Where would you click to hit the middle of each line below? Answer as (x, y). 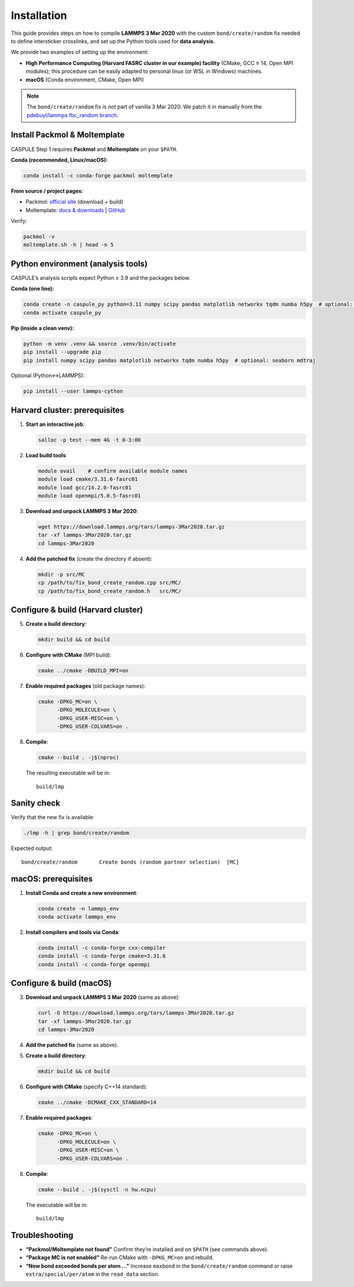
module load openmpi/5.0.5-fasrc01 (89, 496)
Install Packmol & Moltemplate (68, 135)
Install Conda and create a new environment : (82, 893)
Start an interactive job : (55, 424)
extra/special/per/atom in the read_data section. (92, 1274)
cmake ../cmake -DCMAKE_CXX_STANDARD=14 (97, 1102)
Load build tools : (47, 455)
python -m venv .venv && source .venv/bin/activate (100, 344)
